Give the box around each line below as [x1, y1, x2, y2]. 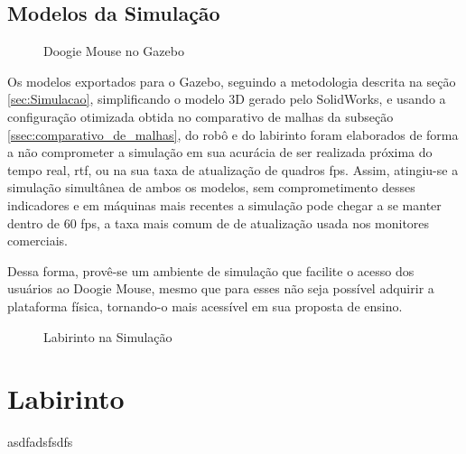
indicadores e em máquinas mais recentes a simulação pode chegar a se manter [7, 195, 442, 214]
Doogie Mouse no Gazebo [43, 42, 184, 60]
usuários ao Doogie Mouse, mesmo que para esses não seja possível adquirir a [7, 279, 434, 298]
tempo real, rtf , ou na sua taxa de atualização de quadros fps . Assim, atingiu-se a [7, 160, 459, 179]
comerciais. [7, 231, 68, 250]
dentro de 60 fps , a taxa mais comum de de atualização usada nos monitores [7, 213, 430, 232]
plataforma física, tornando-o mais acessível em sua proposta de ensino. [7, 296, 403, 315]
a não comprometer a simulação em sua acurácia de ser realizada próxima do [7, 143, 433, 162]
